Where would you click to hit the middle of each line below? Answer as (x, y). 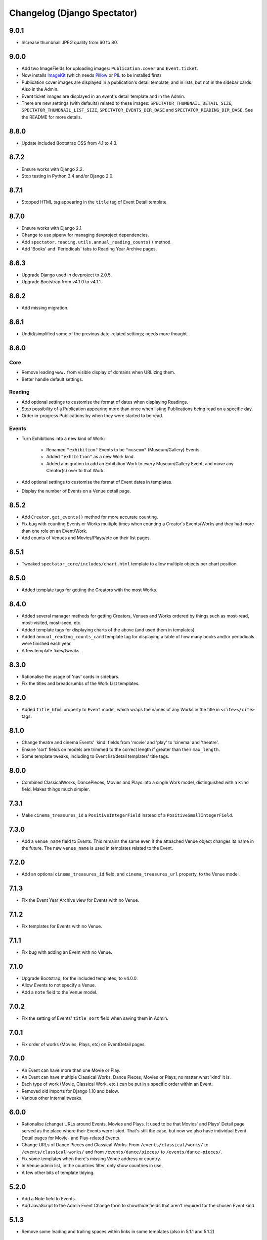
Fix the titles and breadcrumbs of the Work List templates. (81, 683)
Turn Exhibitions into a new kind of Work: (63, 438)
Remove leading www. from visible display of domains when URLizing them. (98, 372)
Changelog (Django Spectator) (73, 13)
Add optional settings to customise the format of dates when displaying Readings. (105, 402)
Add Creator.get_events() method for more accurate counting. (90, 517)
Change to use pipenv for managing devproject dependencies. (85, 235)
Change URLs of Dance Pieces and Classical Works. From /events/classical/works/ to (115, 1145)
